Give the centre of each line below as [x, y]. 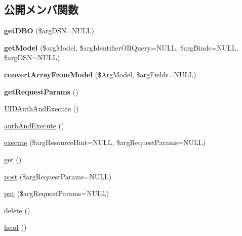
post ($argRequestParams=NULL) [58, 176]
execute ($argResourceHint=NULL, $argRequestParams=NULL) [105, 142]
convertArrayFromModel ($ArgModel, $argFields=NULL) [100, 74]
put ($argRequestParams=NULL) [57, 193]
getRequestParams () [41, 91]
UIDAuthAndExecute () [42, 108]
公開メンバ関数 [41, 9]
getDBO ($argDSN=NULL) [49, 31]
